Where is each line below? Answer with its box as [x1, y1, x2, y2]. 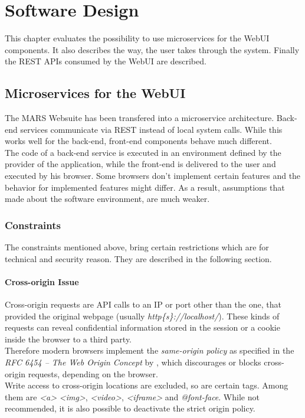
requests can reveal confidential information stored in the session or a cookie [5, 321, 280, 334]
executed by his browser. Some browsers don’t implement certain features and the [5, 169, 301, 182]
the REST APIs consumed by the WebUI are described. [5, 55, 206, 67]
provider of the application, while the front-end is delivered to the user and [5, 158, 276, 170]
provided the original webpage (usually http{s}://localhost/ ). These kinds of [5, 309, 280, 322]
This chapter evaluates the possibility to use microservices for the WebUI [5, 32, 270, 44]
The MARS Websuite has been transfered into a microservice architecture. [5, 112, 274, 124]
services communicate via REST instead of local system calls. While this [20, 123, 283, 135]
